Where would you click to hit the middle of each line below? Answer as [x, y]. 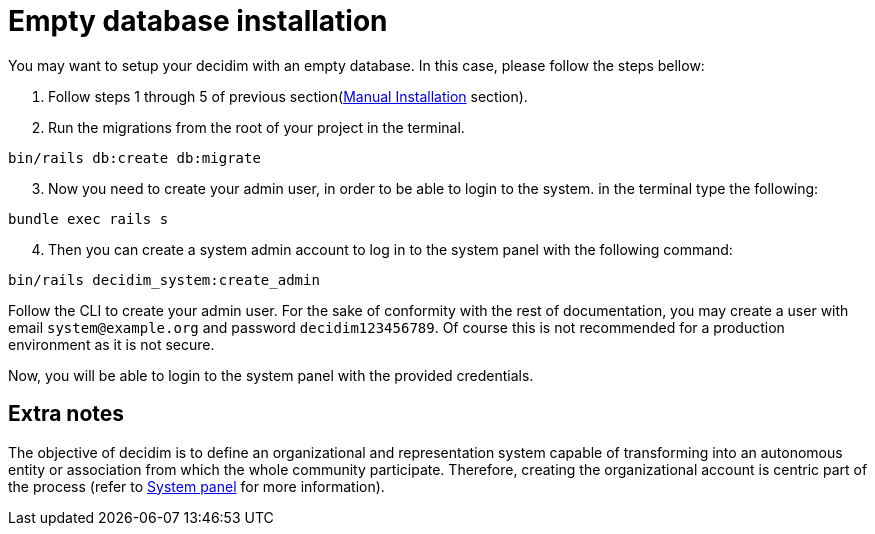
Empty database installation [198, 21]
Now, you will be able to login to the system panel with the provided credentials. [271, 375]
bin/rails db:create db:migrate [134, 157]
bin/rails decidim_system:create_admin [164, 279]
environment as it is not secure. [111, 344]
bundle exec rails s [88, 218]
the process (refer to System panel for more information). [196, 486]
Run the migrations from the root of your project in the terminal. [256, 127]
